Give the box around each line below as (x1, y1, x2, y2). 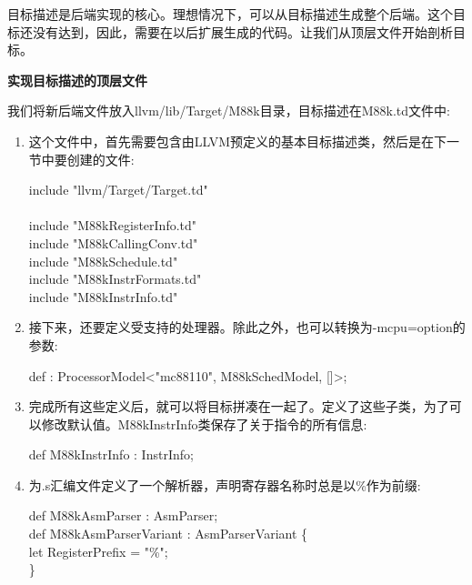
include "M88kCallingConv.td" (28, 233, 198, 252)
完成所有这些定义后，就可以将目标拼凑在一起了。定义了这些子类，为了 (28, 397, 449, 416)
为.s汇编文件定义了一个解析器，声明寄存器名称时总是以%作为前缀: (28, 475, 421, 494)
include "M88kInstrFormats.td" (28, 269, 202, 288)
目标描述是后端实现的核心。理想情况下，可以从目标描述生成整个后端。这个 (7, 5, 453, 23)
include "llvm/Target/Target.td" (28, 180, 208, 199)
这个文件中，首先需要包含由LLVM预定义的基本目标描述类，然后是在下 (28, 131, 447, 150)
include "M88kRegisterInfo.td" (28, 216, 197, 235)
